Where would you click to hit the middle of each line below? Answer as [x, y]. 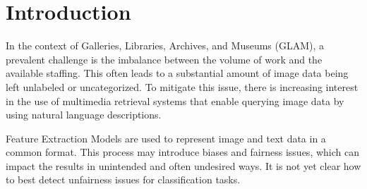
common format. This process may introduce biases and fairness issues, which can [182, 152]
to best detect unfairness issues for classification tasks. [123, 179]
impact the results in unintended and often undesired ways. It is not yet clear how [183, 165]
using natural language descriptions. [84, 115]
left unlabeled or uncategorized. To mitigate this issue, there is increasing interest [182, 86]
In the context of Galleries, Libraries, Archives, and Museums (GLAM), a [165, 45]
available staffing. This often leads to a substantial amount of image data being [177, 73]
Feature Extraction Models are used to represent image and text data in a [166, 138]
